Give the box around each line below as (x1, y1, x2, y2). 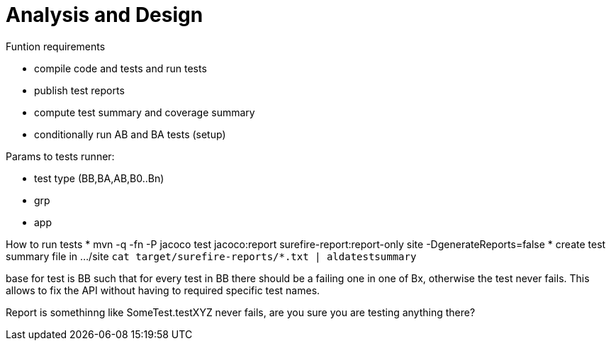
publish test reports (34, 84, 125, 96)
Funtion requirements (6, 40, 106, 52)
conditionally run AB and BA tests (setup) (34, 128, 226, 140)
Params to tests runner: (6, 150, 115, 162)
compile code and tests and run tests (34, 62, 207, 74)
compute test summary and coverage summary (34, 106, 255, 118)
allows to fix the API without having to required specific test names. (6, 284, 320, 296)
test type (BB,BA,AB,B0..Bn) (34, 172, 164, 184)
